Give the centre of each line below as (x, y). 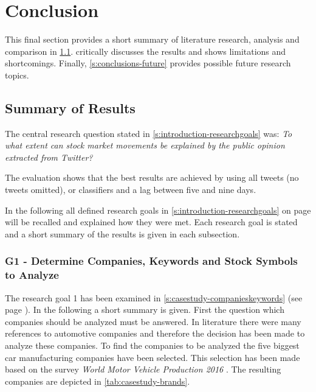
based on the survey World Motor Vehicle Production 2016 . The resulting (143, 369)
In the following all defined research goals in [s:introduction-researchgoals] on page (158, 210)
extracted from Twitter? (49, 157)
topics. (17, 75)
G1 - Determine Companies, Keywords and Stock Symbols (151, 261)
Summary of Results (70, 107)
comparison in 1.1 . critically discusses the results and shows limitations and (146, 51)
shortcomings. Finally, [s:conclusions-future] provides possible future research (148, 63)
